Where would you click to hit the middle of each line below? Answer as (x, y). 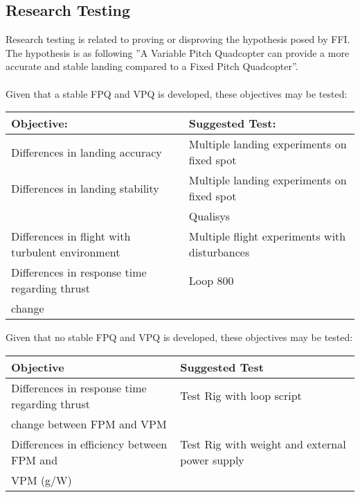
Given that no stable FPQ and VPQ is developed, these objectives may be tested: (179, 337)
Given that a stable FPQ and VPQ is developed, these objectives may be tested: (177, 93)
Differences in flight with (71, 236)
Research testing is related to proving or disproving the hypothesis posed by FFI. (178, 39)
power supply (212, 460)
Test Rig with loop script (241, 396)
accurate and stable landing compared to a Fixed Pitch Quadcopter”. (152, 66)
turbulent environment (66, 252)
